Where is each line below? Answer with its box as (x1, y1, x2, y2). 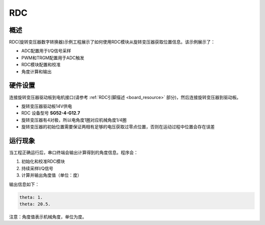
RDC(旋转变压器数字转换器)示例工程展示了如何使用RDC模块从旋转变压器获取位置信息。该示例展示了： (9, 39, 215, 45)
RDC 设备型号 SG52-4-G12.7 (21, 110, 80, 116)
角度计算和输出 (21, 69, 52, 75)
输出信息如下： (9, 181, 39, 187)
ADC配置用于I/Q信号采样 (21, 48, 71, 54)
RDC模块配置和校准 (21, 62, 61, 68)
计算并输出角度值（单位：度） (21, 172, 82, 178)
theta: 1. (19, 194, 43, 200)
